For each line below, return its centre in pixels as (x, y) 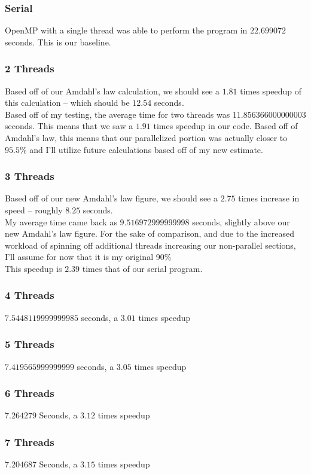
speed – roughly (34, 210)
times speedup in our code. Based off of (225, 126)
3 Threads (30, 176)
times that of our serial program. (142, 268)
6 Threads (30, 393)
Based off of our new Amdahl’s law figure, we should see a (111, 198)
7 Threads (30, 441)
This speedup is (33, 268)
